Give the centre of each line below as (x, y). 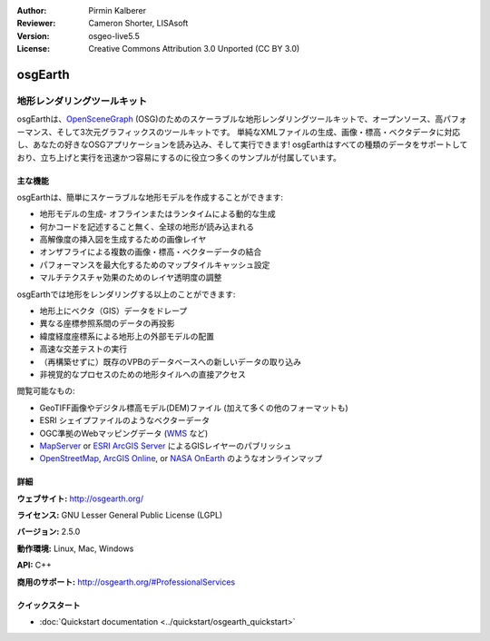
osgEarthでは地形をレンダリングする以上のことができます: (126, 294)
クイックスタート (49, 605)
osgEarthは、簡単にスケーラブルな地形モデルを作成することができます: (150, 197)
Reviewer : (36, 24)
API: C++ (34, 565)
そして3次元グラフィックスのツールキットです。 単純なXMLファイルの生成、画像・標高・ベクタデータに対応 (258, 132)
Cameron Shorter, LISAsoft (138, 24)
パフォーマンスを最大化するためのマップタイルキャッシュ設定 (155, 264)
